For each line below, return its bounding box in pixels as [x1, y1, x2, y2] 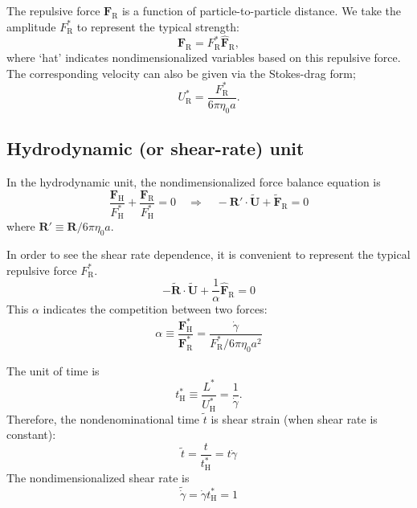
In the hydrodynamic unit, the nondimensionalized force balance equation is [6, 173, 381, 190]
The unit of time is [6, 362, 100, 379]
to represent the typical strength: [76, 18, 239, 35]
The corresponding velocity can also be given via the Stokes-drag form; [6, 64, 356, 81]
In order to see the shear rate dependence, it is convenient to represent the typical [6, 246, 411, 263]
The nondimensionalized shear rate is [6, 469, 190, 485]
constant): [6, 426, 56, 443]
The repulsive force [6, 2, 100, 18]
